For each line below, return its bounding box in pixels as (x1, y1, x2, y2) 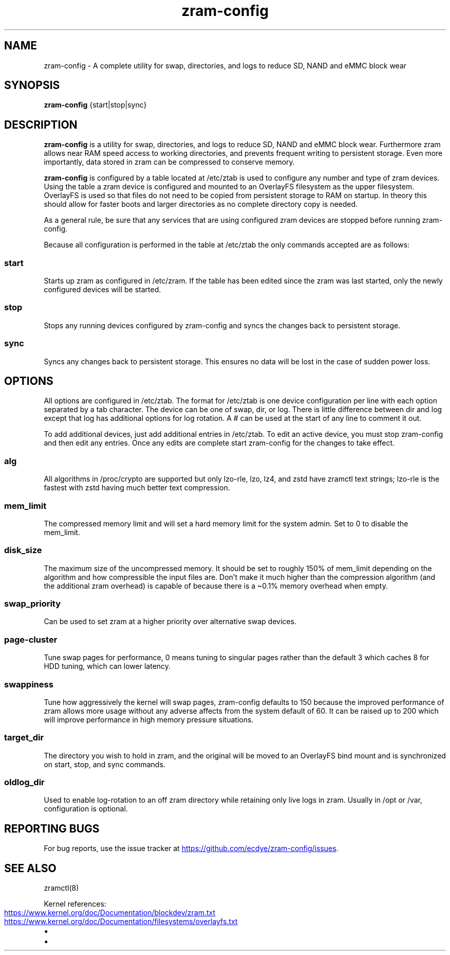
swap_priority (4, 598, 61, 609)
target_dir (4, 732, 44, 743)
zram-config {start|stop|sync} (44, 100, 147, 110)
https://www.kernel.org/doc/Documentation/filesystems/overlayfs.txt (4, 917, 238, 926)
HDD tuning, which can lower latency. (44, 662, 171, 671)
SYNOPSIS (4, 79, 60, 92)
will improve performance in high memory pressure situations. (44, 715, 254, 724)
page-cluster (4, 634, 58, 645)
